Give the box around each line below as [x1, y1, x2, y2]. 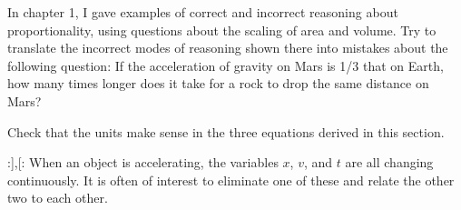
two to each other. [7, 188, 108, 207]
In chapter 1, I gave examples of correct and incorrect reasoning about [7, 3, 398, 21]
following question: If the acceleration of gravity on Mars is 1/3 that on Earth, [7, 55, 444, 75]
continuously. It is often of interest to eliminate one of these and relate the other [7, 170, 455, 189]
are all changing [345, 153, 434, 172]
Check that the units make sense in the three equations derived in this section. [7, 122, 445, 141]
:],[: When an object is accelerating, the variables [7, 153, 279, 172]
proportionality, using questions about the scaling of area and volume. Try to [7, 20, 436, 39]
